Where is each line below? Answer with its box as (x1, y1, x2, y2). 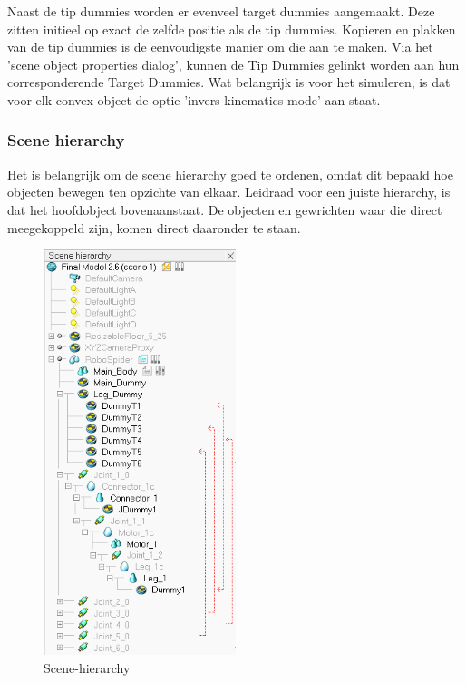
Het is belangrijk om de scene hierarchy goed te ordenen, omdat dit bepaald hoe (7, 164, 453, 183)
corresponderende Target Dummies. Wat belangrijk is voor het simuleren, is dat (7, 73, 451, 92)
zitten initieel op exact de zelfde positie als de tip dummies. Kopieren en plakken (7, 19, 456, 38)
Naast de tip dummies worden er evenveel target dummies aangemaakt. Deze (7, 2, 435, 20)
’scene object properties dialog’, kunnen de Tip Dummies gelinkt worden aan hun (7, 54, 460, 73)
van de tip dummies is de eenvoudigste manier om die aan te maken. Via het (7, 37, 433, 56)
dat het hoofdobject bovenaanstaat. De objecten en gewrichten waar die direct (7, 200, 442, 219)
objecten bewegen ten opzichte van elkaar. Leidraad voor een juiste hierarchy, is (7, 182, 451, 201)
